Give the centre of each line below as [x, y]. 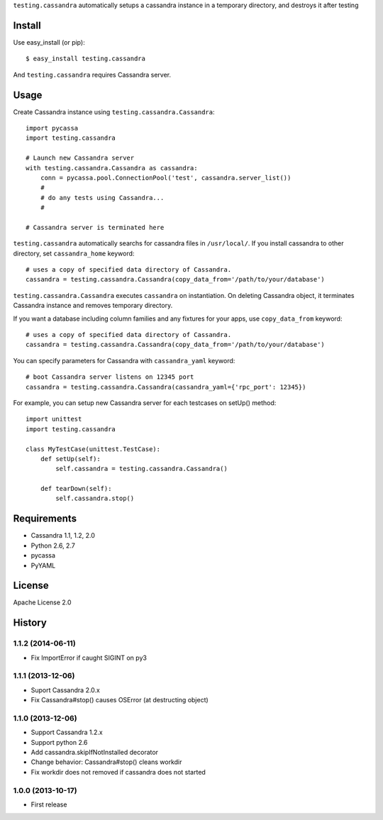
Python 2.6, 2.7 [53, 545]
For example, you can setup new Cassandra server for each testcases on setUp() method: [145, 403]
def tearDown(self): [76, 489]
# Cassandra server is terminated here [95, 227]
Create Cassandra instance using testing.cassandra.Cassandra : [114, 112]
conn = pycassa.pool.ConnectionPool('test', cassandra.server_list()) [166, 178]
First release [49, 804]
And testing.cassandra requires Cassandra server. [92, 74]
